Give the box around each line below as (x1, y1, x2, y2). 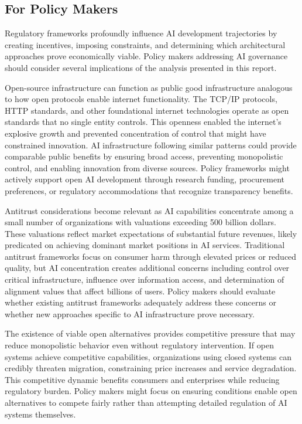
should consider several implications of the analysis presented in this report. (5, 61, 277, 73)
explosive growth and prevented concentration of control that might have (5, 127, 266, 139)
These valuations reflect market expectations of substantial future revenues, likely (5, 227, 297, 239)
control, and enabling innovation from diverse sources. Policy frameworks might (5, 161, 290, 174)
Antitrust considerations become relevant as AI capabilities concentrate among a (5, 204, 294, 216)
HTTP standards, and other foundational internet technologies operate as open (5, 104, 289, 116)
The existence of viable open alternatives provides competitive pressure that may (5, 327, 296, 340)
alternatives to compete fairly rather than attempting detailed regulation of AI (5, 396, 287, 409)
